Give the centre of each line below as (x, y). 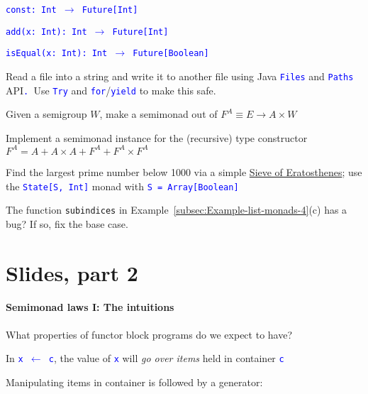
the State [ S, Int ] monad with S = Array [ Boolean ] (122, 186)
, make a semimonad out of (158, 114)
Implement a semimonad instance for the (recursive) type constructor (157, 137)
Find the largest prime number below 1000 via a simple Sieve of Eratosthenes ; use (184, 171)
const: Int (31, 10)
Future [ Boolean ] (171, 54)
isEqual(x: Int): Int (57, 54)
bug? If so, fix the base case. (67, 223)
